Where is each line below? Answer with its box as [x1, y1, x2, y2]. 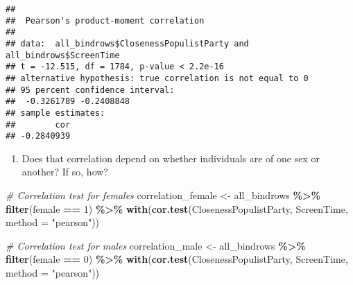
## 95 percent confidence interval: [6, 85, 175, 95]
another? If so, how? [21, 164, 108, 179]
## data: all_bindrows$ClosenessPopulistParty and [6, 38, 249, 49]
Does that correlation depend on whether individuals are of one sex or [21, 150, 320, 165]
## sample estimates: [6, 107, 105, 118]
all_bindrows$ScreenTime [6, 50, 120, 60]
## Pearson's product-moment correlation [6, 15, 205, 26]
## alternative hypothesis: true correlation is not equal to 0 [6, 73, 309, 83]
